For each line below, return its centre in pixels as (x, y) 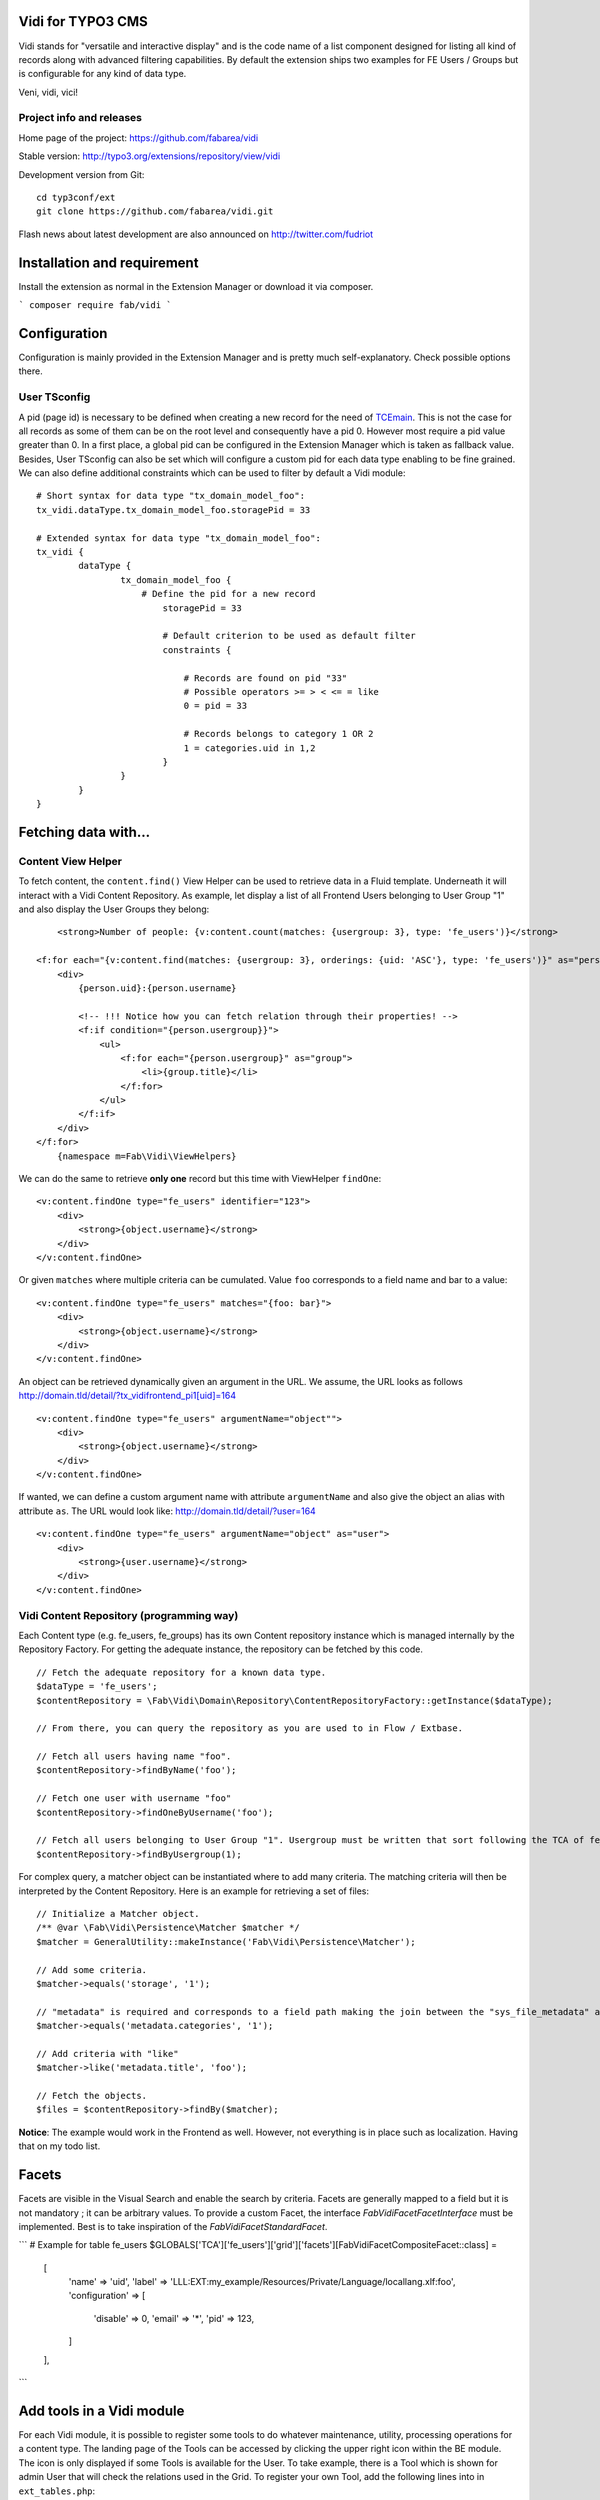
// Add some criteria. (92, 1969)
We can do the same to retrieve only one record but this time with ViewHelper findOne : (200, 1179)
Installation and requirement (108, 262)
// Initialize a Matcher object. (118, 1913)
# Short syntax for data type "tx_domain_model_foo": (170, 496)
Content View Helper (70, 861)
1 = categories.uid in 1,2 (249, 748)
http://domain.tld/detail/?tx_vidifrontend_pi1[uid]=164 (127, 1396)
